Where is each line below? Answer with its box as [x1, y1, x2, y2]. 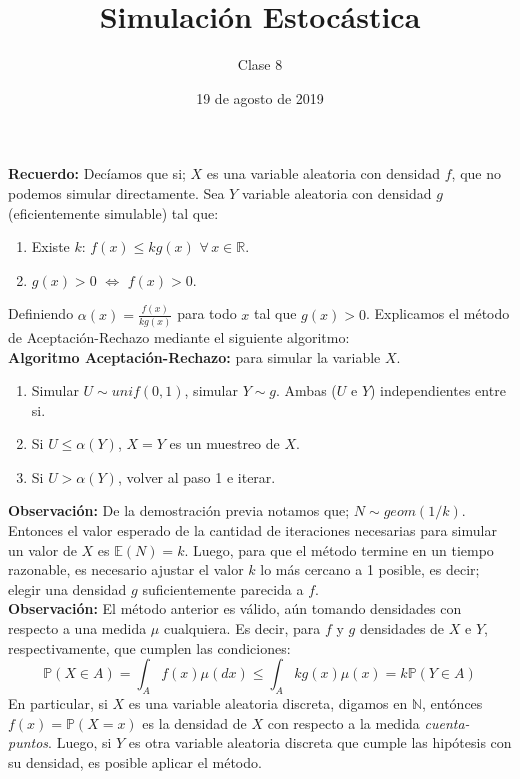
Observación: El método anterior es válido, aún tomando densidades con [8, 598, 462, 619]
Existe [31, 236, 70, 257]
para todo [177, 303, 237, 324]
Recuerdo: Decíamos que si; [8, 163, 186, 184]
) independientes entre [370, 380, 506, 401]
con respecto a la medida [267, 712, 420, 733]
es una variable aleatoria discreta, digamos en [128, 693, 408, 714]
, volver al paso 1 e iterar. [117, 466, 276, 487]
